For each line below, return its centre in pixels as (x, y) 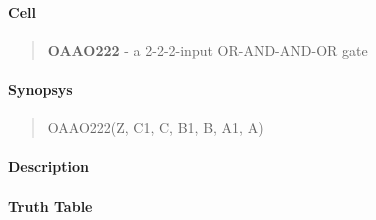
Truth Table (50, 205)
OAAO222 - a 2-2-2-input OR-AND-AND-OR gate (207, 49)
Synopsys (40, 88)
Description (49, 166)
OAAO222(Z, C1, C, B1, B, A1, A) (155, 127)
